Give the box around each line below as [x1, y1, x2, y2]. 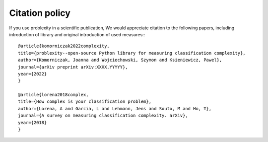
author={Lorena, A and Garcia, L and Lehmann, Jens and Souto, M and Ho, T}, [18, 106, 212, 111]
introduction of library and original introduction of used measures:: [9, 31, 145, 37]
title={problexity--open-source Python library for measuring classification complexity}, [18, 50, 246, 56]
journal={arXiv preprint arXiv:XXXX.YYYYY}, [18, 64, 129, 70]
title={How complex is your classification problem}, [18, 99, 151, 104]
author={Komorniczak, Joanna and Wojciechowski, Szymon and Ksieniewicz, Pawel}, [18, 57, 222, 63]
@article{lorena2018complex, [18, 92, 89, 98]
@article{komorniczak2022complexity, [18, 43, 110, 49]
